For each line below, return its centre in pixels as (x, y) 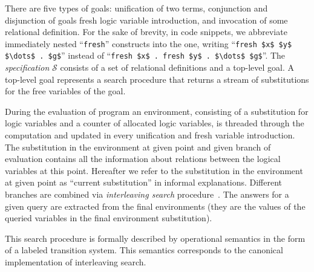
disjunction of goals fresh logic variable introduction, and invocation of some (146, 20)
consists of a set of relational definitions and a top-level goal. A (177, 67)
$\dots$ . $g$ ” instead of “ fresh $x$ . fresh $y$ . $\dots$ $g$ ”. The (145, 55)
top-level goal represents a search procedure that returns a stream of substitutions (157, 79)
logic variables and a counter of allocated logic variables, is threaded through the (155, 123)
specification (27, 67)
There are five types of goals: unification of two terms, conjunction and (136, 8)
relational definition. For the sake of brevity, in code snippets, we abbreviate (146, 32)
